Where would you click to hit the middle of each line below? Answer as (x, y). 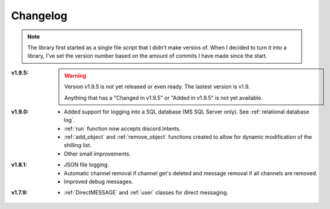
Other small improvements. (97, 154)
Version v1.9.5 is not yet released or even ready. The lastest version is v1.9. (157, 86)
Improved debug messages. (99, 182)
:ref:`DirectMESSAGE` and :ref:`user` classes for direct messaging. (146, 193)
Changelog (39, 16)
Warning (75, 76)
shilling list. (78, 145)
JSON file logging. (87, 165)
